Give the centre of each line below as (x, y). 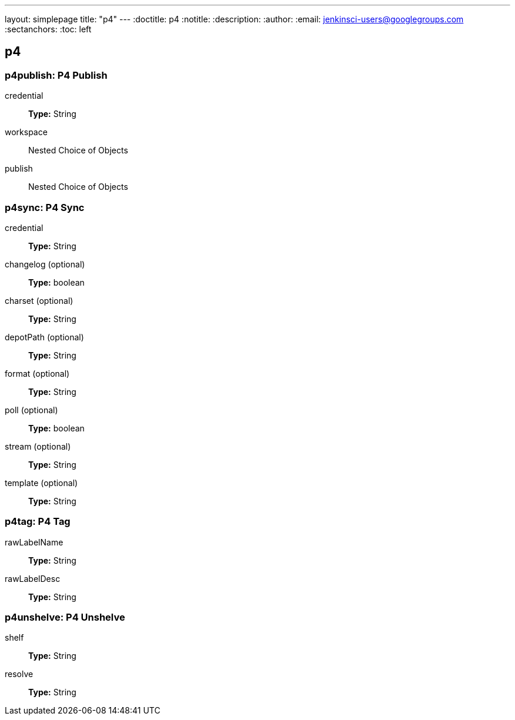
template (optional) (41, 483)
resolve (19, 674)
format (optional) (37, 373)
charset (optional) (39, 300)
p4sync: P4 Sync (45, 207)
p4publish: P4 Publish (56, 75)
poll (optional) (31, 410)
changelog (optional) (45, 264)
